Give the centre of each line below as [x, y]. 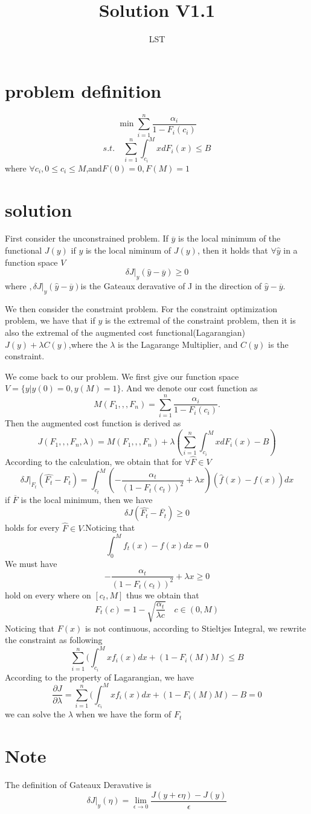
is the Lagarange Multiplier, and [178, 344]
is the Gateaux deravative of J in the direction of [171, 286]
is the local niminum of [128, 250]
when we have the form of [123, 714]
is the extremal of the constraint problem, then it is [200, 320]
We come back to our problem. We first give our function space [122, 376]
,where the [88, 344]
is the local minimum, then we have [87, 499]
